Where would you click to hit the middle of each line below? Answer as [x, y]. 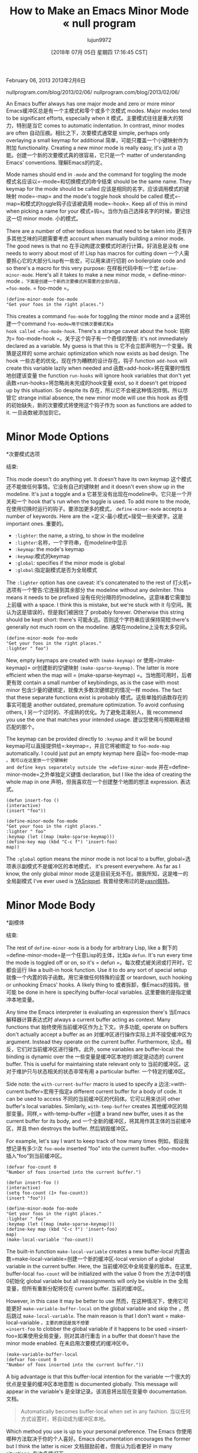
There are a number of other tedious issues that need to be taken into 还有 [97, 231]
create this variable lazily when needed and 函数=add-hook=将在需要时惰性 [98, 368]
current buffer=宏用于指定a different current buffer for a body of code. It [94, 1091]
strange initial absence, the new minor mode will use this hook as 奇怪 [103, 398]
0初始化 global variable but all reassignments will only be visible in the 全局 [97, 1281]
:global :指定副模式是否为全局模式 [56, 569]
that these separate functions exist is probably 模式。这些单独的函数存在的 [97, 697]
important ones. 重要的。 [36, 523]
